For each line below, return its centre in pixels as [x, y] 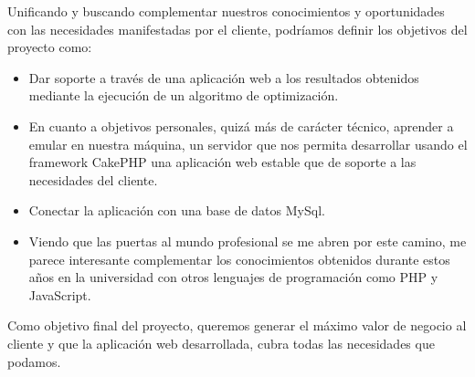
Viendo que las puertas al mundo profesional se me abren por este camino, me [248, 241]
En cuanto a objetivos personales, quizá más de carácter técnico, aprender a [241, 126]
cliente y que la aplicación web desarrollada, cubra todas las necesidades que [221, 343]
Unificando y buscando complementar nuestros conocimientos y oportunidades [226, 11]
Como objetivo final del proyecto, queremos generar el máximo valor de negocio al [237, 325]
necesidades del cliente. [93, 179]
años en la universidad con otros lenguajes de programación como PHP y [233, 277]
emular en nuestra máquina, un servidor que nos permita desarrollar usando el [248, 144]
